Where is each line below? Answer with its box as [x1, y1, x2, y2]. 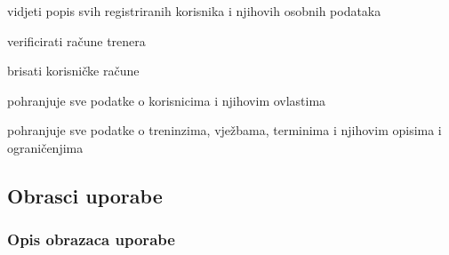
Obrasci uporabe [7, 181, 163, 209]
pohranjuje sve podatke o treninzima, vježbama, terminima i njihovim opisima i [7, 121, 442, 139]
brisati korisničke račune [7, 61, 140, 80]
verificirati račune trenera [7, 31, 146, 50]
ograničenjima [7, 138, 84, 156]
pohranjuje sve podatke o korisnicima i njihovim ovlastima [7, 91, 326, 109]
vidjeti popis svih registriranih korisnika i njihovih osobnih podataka [7, 2, 381, 20]
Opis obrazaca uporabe [7, 228, 175, 251]
